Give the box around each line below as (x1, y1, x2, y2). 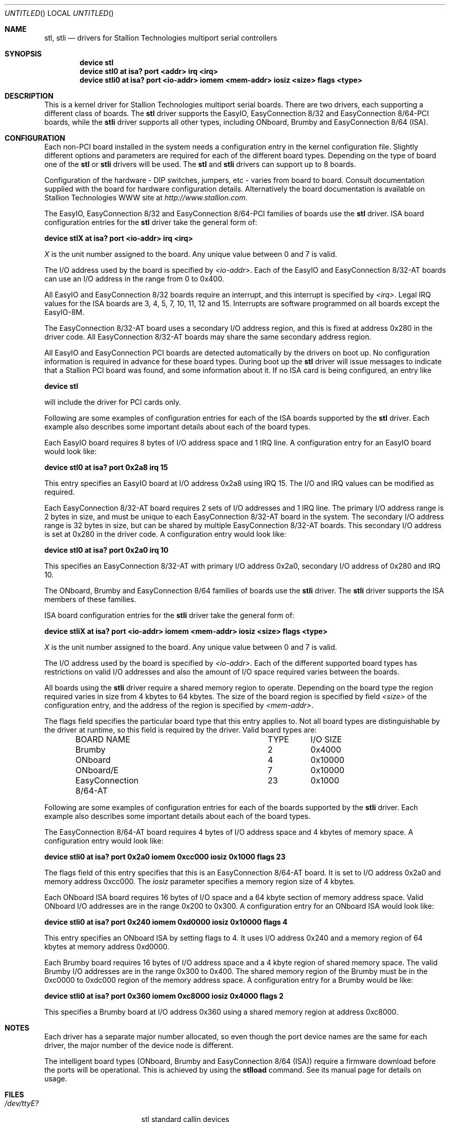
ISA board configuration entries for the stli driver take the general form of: (44, 611, 295, 620)
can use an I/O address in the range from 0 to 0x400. (44, 274, 224, 283)
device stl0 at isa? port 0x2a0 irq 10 (44, 546, 169, 554)
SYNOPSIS (5, 49, 42, 58)
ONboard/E (75, 765, 119, 775)
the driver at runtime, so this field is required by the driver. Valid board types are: (44, 725, 317, 734)
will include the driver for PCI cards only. (44, 398, 181, 406)
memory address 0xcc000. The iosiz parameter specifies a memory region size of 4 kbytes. (44, 877, 356, 886)
